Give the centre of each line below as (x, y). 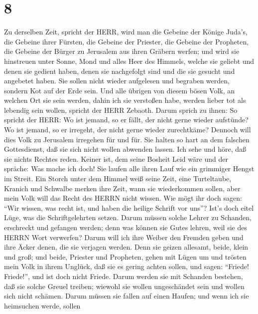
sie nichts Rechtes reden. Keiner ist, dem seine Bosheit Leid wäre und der (116, 158)
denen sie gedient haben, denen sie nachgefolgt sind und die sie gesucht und (120, 71)
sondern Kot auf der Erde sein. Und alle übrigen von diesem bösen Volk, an (120, 90)
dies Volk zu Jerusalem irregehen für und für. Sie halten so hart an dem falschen (127, 139)
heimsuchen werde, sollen (42, 305)
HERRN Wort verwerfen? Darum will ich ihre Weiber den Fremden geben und (124, 237)
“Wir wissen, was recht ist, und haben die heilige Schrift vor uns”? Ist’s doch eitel (129, 207)
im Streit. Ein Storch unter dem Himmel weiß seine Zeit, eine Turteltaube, (118, 178)
